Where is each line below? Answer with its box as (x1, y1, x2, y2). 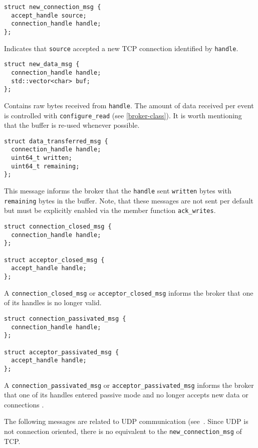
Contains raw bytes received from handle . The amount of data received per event (4, 100, 254, 110)
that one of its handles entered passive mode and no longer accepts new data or (4, 389, 248, 400)
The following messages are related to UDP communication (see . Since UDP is (4, 416, 248, 426)
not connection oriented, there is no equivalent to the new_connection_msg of (4, 425, 242, 436)
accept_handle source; (11, 12, 87, 19)
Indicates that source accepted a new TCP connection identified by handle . (4, 43, 238, 53)
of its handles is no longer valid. (4, 297, 102, 308)
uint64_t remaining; (11, 162, 80, 170)
